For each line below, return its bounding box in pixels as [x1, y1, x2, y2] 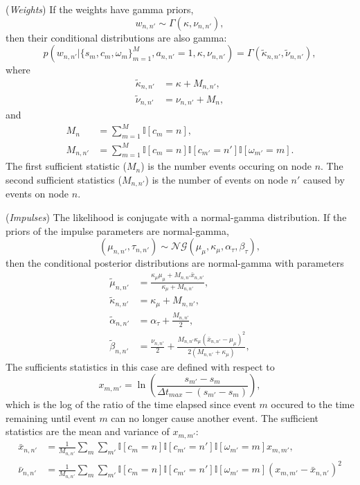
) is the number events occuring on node [141, 159, 312, 173]
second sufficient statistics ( [6, 173, 122, 187]
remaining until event [6, 410, 96, 425]
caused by [303, 173, 345, 187]
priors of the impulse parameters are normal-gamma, [6, 223, 229, 238]
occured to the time [271, 397, 354, 412]
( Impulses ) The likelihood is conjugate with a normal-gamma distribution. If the [6, 210, 347, 224]
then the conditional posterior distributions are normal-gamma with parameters [6, 256, 344, 270]
